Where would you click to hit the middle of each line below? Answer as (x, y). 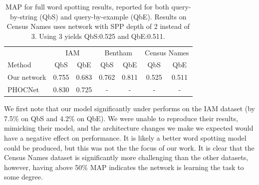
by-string (24, 16)
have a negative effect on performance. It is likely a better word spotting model (125, 138)
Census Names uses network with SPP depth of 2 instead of (98, 26)
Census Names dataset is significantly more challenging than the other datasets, (126, 157)
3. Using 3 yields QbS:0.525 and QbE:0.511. (98, 36)
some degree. (23, 177)
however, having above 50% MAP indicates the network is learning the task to (124, 167)
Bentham (118, 52)
